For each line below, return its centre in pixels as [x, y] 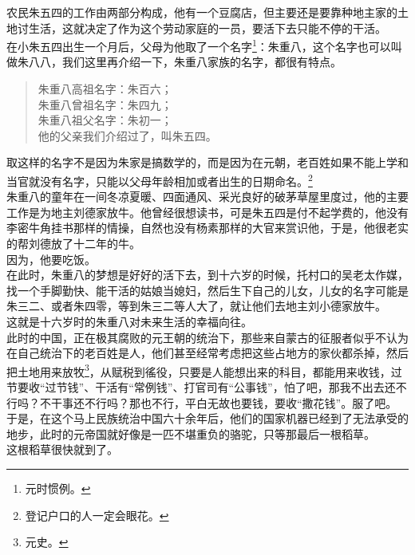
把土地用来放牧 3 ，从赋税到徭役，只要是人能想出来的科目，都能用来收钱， [199, 370]
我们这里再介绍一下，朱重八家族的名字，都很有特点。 [202, 62]
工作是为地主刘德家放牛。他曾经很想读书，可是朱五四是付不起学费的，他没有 [207, 212]
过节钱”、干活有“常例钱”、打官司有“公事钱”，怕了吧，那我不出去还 [220, 387]
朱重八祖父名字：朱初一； [105, 120]
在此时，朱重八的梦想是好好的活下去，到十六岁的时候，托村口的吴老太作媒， [207, 275]
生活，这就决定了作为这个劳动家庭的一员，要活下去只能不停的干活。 [207, 28]
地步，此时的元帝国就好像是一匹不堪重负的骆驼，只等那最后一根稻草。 [191, 433]
